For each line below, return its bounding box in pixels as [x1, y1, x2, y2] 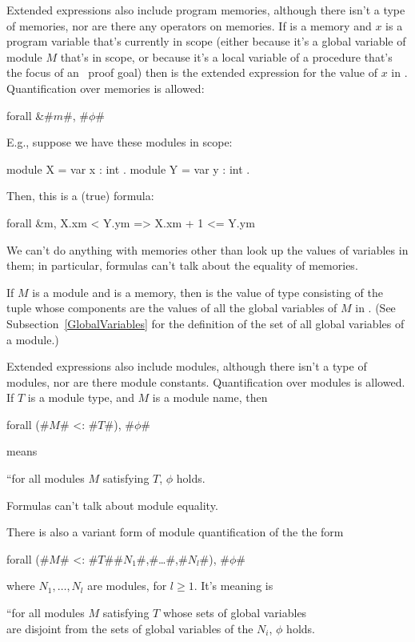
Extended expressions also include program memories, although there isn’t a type [6, 2, 405, 18]
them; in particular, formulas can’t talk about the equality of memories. [6, 257, 358, 274]
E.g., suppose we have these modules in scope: [6, 134, 233, 150]
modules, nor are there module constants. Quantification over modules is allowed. [6, 373, 405, 390]
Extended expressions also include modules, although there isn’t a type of [6, 358, 367, 375]
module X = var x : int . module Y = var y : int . [6, 160, 250, 177]
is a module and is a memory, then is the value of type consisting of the [32, 283, 383, 300]
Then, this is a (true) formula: [6, 187, 154, 204]
